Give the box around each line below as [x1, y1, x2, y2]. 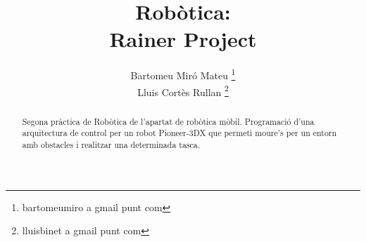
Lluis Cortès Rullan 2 [137, 82, 229, 99]
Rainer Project [109, 25, 257, 53]
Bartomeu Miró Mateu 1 [130, 66, 236, 82]
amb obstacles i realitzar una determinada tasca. [22, 138, 201, 150]
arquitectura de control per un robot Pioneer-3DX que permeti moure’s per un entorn [22, 127, 337, 139]
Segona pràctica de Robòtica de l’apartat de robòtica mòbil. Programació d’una [22, 115, 315, 127]
